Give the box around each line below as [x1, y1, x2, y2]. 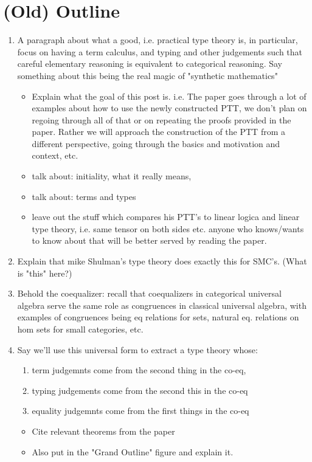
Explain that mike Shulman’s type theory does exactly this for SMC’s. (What [17, 255, 307, 267]
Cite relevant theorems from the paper [32, 424, 175, 437]
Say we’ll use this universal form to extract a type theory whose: [17, 343, 258, 356]
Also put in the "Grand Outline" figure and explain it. [32, 445, 234, 458]
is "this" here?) [17, 266, 72, 279]
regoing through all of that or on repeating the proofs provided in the [32, 113, 291, 126]
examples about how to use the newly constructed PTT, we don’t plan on [32, 102, 307, 114]
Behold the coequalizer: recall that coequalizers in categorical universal [17, 287, 282, 300]
